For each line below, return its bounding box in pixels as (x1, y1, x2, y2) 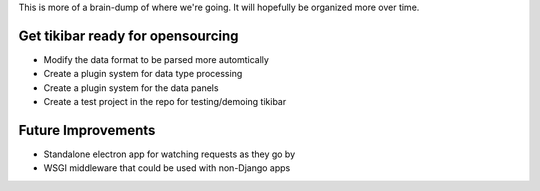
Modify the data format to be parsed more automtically (43, 53, 270, 65)
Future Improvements (18, 121, 156, 139)
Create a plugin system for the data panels (43, 81, 219, 94)
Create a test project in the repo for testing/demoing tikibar (43, 96, 287, 108)
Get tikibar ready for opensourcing (18, 27, 239, 44)
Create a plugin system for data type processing (43, 68, 243, 80)
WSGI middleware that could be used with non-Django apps (43, 162, 291, 174)
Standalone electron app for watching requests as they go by (43, 148, 296, 160)
